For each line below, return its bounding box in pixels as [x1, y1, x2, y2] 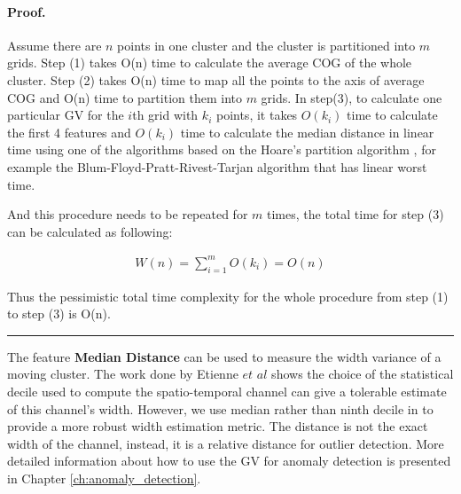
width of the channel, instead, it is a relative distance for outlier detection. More [7, 434, 444, 452]
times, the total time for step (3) [267, 205, 444, 223]
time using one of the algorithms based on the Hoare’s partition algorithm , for [7, 140, 436, 159]
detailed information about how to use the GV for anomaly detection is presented [7, 451, 451, 470]
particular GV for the [7, 106, 124, 124]
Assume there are [7, 35, 102, 54]
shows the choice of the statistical [271, 365, 454, 383]
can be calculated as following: [7, 222, 173, 240]
